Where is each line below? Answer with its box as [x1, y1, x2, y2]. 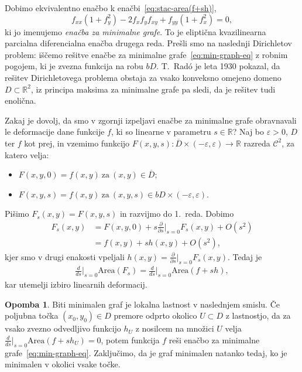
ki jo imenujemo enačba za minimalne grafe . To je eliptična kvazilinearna [5, 25, 266, 37]
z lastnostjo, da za [225, 309, 291, 322]
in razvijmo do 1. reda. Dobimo [119, 207, 234, 220]
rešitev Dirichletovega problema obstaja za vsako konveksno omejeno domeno [5, 71, 282, 83]
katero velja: [5, 148, 49, 161]
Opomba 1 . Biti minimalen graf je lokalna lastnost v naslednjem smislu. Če [5, 298, 280, 310]
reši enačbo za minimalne [169, 333, 260, 346]
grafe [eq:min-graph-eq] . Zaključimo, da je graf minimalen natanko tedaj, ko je [5, 346, 287, 359]
